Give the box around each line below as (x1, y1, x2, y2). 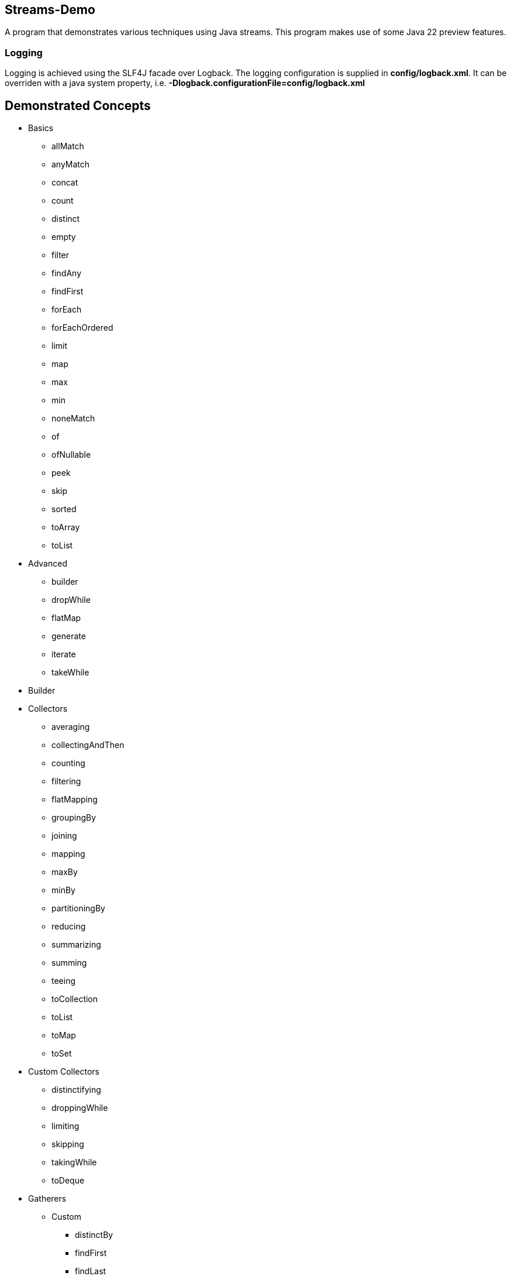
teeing (51, 976, 76, 986)
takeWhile (51, 667, 89, 678)
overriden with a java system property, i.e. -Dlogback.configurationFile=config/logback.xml (5, 78, 365, 88)
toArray (51, 522, 80, 533)
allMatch (51, 141, 84, 152)
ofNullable (51, 450, 91, 460)
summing (51, 958, 87, 968)
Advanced (28, 558, 67, 569)
